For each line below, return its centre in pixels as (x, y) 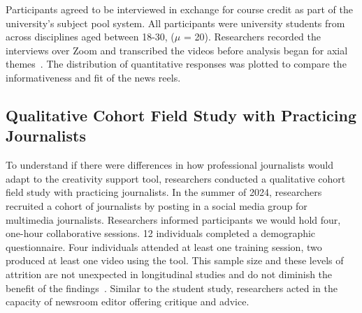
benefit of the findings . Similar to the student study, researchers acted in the (172, 288)
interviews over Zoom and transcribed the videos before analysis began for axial (177, 50)
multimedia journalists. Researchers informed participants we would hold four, (173, 219)
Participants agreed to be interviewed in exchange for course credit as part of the (179, 9)
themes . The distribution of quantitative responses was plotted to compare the (176, 64)
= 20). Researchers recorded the (252, 37)
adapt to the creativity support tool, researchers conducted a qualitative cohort (176, 178)
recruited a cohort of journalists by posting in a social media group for (157, 205)
